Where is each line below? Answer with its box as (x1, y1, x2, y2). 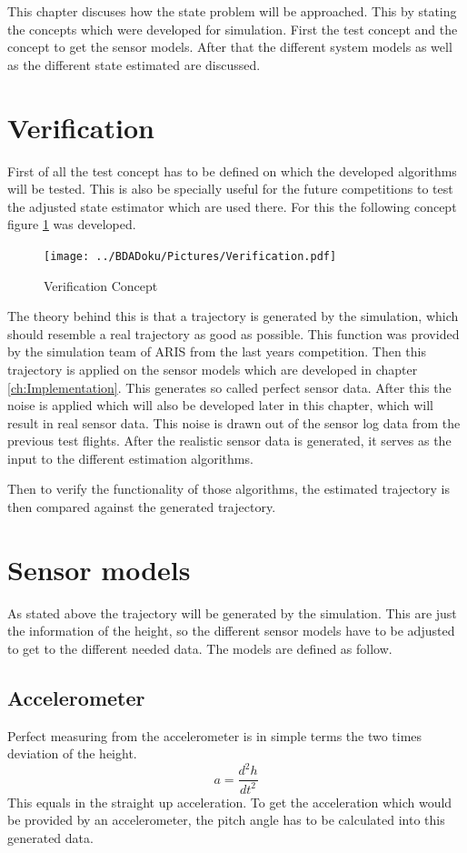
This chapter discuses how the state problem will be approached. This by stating (7, 2, 457, 20)
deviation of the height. (7, 744, 137, 763)
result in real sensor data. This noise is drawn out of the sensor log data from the (7, 413, 461, 432)
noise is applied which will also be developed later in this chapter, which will (7, 396, 433, 415)
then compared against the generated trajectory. (7, 497, 276, 517)
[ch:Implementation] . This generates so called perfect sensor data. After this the (7, 377, 452, 396)
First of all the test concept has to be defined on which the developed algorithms (7, 161, 457, 180)
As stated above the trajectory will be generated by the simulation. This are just (7, 603, 457, 622)
